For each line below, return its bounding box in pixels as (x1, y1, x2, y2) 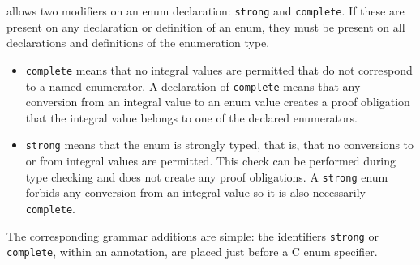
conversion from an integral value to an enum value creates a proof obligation (25, 93, 410, 110)
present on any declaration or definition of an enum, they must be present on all (6, 18, 405, 35)
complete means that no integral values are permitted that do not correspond (25, 61, 413, 78)
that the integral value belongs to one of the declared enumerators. (25, 109, 358, 126)
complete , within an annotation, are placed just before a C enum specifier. (6, 243, 378, 260)
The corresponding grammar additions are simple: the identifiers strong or (6, 227, 379, 244)
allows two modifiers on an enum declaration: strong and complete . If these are (6, 2, 405, 19)
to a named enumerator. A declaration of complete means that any (25, 77, 361, 94)
